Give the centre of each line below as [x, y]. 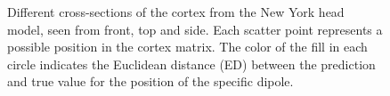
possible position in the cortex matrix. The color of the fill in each [187, 47]
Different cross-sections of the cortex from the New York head [176, 12]
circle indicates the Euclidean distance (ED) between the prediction [191, 64]
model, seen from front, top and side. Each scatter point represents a [195, 29]
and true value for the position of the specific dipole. [150, 81]
